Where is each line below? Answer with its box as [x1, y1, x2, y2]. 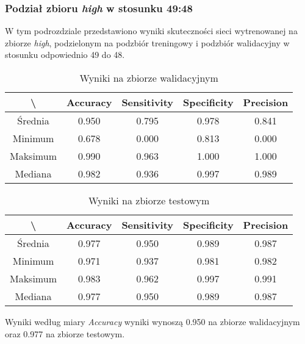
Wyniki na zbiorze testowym [88, 193, 210, 207]
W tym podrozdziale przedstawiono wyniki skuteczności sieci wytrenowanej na [5, 24, 298, 37]
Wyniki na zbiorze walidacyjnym [79, 71, 218, 85]
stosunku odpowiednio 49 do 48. [5, 48, 125, 61]
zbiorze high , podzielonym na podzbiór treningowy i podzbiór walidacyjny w [5, 36, 290, 49]
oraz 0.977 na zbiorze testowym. [5, 327, 125, 340]
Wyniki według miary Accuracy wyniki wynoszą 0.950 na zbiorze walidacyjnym [5, 315, 300, 328]
